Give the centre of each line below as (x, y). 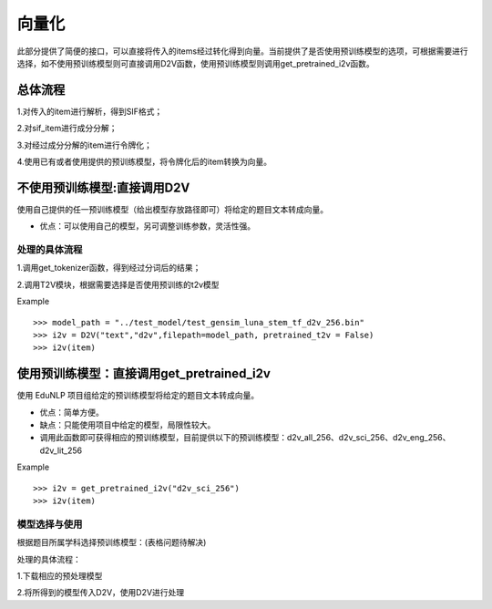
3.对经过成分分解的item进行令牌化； (84, 145)
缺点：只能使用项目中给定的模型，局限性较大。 (128, 425)
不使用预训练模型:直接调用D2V (103, 187)
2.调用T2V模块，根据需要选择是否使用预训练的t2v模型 (118, 284)
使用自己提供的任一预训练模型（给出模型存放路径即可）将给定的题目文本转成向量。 (172, 209)
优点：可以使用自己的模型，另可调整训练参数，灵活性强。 (147, 226)
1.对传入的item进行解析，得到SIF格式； (90, 111)
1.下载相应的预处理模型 (60, 575)
